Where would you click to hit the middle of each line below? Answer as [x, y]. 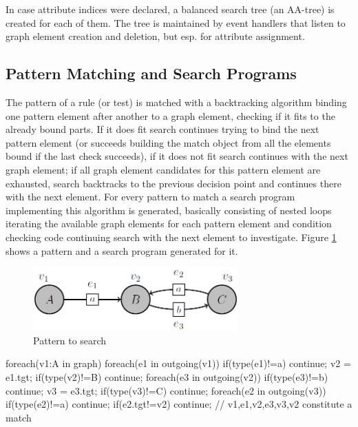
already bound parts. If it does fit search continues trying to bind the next [162, 129]
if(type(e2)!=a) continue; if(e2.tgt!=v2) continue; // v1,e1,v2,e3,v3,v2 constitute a [179, 404]
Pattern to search [70, 340]
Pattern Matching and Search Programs [151, 73]
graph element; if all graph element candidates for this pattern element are [163, 169]
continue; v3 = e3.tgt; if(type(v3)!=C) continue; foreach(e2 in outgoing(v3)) [166, 390]
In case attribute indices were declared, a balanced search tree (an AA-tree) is [170, 9]
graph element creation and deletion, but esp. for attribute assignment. [155, 36]
